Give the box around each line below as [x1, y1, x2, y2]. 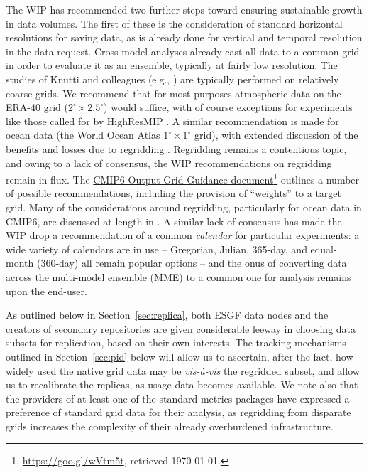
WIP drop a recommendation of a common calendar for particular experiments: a [6, 228, 360, 243]
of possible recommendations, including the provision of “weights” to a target [6, 186, 342, 201]
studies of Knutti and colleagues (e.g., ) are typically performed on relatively [6, 71, 339, 86]
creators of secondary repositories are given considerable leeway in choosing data [6, 321, 356, 336]
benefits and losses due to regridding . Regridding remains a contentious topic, [6, 141, 347, 156]
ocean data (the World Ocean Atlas [6, 127, 160, 142]
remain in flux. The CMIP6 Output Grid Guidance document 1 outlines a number [6, 170, 360, 186]
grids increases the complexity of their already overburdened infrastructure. [6, 418, 334, 433]
